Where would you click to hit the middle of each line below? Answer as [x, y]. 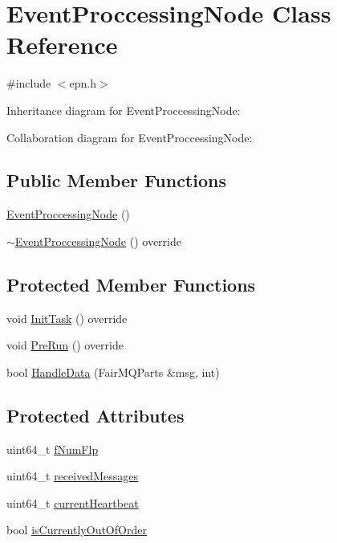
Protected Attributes [95, 415]
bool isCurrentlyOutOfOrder [77, 530]
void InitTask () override [67, 318]
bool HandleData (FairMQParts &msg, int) [113, 372]
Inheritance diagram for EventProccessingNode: [124, 110]
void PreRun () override [65, 345]
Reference [62, 45]
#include [29, 83]
